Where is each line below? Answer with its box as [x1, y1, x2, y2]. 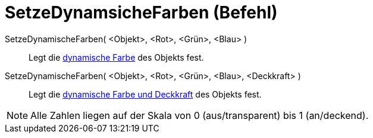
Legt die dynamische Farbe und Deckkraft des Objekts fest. [29, 89, 262, 99]
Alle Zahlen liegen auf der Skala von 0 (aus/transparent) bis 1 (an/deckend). [30, 109, 369, 121]
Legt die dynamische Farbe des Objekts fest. [29, 52, 204, 62]
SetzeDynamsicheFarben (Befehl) [5, 2, 278, 23]
